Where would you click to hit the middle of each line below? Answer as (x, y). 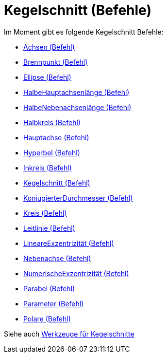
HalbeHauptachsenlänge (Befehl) (76, 92)
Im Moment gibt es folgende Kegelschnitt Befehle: (84, 32)
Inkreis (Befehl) (48, 168)
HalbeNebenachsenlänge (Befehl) (77, 107)
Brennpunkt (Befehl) (56, 62)
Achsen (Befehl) (49, 47)
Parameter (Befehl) (54, 303)
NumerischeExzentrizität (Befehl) (76, 273)
